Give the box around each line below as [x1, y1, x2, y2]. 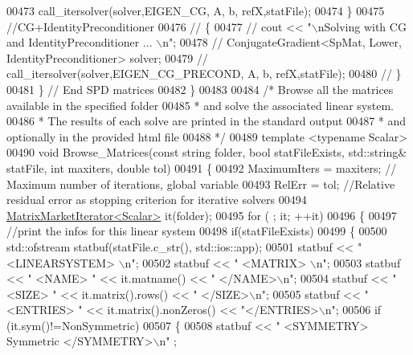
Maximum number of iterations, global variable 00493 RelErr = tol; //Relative [6, 175, 395, 192]
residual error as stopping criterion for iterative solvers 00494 [6, 191, 307, 208]
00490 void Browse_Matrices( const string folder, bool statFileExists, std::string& [6, 144, 407, 161]
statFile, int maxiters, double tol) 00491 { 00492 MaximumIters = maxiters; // [6, 159, 397, 176]
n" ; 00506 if [325, 301, 382, 318]
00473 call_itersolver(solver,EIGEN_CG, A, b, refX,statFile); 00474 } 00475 [6, 2, 385, 18]
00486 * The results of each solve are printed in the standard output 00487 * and [6, 112, 407, 129]
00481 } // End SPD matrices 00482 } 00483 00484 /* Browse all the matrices [6, 80, 394, 97]
